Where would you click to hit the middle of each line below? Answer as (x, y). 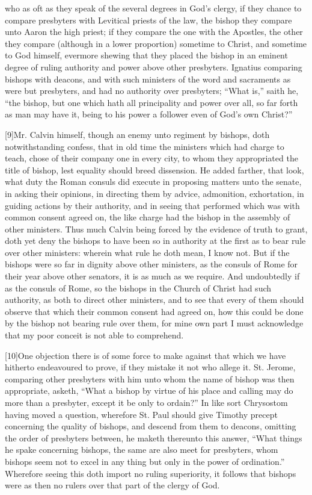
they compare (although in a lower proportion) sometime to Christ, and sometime (156, 43)
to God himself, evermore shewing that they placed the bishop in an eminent (146, 55)
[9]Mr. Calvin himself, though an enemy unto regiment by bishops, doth (137, 134)
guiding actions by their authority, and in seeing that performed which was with (152, 205)
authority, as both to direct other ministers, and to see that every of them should (154, 300)
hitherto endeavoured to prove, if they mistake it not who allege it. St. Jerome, (150, 367)
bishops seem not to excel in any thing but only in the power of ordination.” (145, 461)
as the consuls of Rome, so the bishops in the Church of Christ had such (138, 288)
